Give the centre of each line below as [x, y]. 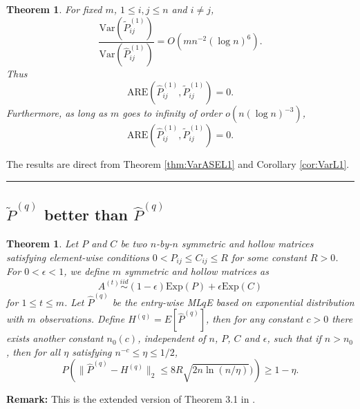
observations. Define [82, 319]
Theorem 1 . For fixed [54, 9]
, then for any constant [255, 319]
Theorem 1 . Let [42, 244]
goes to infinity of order [172, 113]
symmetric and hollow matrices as [197, 271]
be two [134, 244]
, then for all [34, 351]
